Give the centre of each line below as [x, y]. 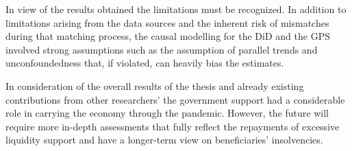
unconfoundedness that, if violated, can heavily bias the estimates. [145, 63]
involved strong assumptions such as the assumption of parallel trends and [162, 49]
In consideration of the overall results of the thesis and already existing [155, 85]
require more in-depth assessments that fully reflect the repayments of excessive [173, 126]
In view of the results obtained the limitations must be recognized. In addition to [176, 9]
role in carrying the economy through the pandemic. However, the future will [167, 113]
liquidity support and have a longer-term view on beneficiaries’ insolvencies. [164, 140]
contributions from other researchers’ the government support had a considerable [175, 99]
